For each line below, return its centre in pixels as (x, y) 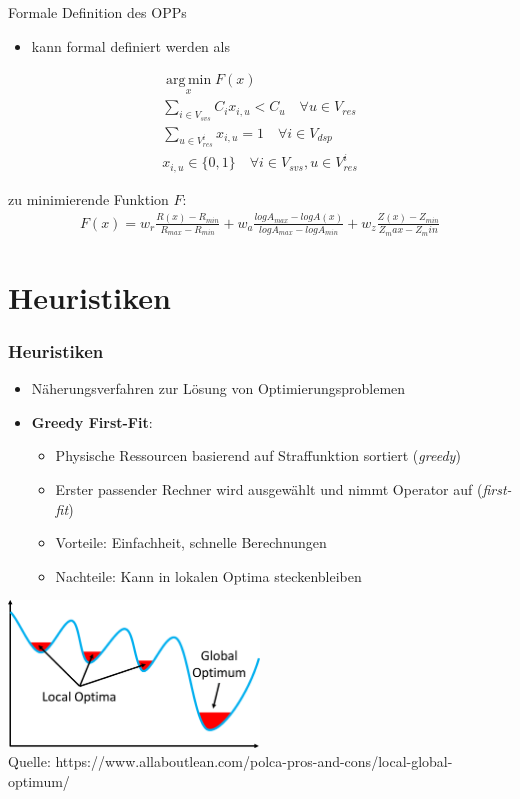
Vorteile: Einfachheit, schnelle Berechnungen (191, 542)
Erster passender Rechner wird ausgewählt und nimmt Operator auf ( (269, 488)
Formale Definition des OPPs (97, 12)
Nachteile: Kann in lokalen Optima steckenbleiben (208, 575)
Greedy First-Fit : (92, 421)
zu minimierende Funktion (88, 198)
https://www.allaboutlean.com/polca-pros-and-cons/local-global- (254, 761)
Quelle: (29, 761)
